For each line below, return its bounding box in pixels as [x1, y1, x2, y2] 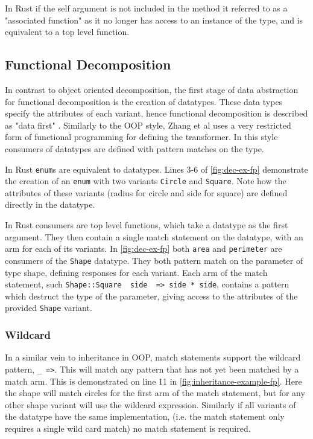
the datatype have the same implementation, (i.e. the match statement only [5, 410, 285, 423]
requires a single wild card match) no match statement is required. [5, 421, 251, 434]
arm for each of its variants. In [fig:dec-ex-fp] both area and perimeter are [5, 242, 282, 255]
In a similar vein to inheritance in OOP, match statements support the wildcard [5, 351, 301, 364]
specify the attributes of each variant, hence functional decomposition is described [5, 107, 308, 120]
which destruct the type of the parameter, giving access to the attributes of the [5, 289, 298, 302]
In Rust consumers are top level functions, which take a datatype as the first [5, 219, 288, 231]
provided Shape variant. [5, 301, 92, 314]
